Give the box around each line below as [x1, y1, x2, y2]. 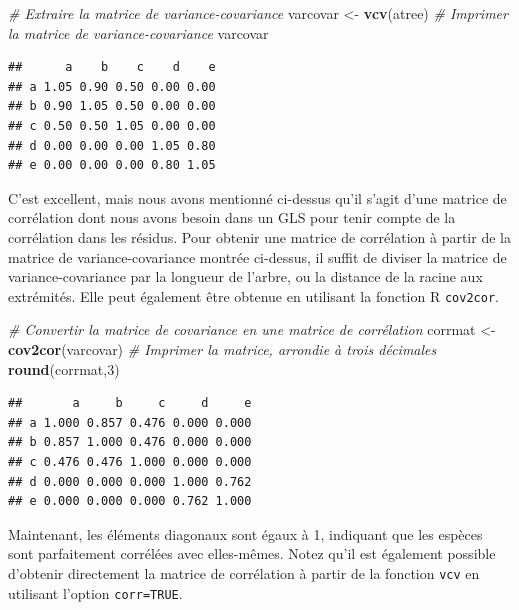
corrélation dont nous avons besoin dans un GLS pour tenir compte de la [8, 207, 456, 228]
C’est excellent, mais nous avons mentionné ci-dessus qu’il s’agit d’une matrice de [8, 187, 507, 208]
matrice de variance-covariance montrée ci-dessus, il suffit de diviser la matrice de [8, 246, 507, 267]
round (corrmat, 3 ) [8, 358, 120, 379]
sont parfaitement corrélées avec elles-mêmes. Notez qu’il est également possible [8, 543, 496, 564]
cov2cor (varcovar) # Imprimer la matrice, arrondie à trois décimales [8, 338, 437, 359]
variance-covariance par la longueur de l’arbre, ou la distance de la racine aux [8, 266, 483, 287]
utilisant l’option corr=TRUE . [8, 582, 183, 603]
